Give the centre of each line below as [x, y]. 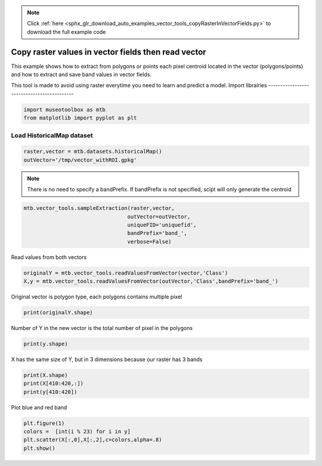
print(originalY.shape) [58, 313]
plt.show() [39, 448]
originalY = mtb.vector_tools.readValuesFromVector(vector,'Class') [126, 273]
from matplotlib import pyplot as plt [80, 118]
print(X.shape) [46, 375]
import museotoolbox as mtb [64, 109]
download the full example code [66, 32]
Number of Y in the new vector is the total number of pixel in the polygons [102, 328]
